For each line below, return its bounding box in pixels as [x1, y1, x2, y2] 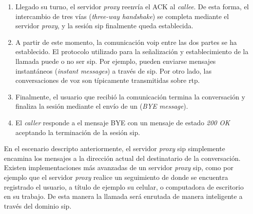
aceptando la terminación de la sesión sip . [15, 127, 140, 137]
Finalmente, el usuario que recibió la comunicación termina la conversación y [15, 91, 245, 101]
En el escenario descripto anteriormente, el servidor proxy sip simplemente [4, 143, 225, 154]
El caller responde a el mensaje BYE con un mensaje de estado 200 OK [15, 117, 230, 127]
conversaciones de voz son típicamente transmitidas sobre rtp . [15, 75, 200, 85]
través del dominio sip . [4, 200, 72, 211]
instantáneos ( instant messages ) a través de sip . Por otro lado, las [15, 65, 212, 76]
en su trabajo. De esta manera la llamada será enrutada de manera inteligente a [4, 191, 243, 201]
